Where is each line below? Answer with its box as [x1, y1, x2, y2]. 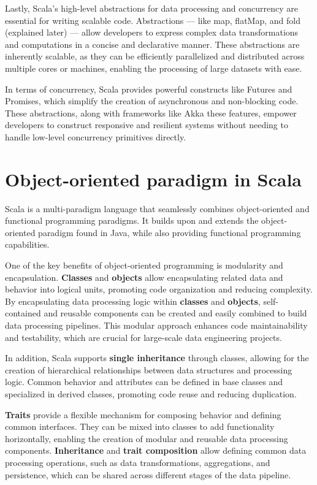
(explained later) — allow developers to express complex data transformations [5, 26, 299, 39]
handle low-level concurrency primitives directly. [5, 130, 186, 143]
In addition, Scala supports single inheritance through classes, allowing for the [5, 351, 309, 364]
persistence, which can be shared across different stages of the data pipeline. [5, 468, 291, 481]
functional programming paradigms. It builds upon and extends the [5, 214, 259, 227]
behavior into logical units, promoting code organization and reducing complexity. [5, 283, 313, 296]
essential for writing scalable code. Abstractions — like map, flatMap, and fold [5, 13, 300, 26]
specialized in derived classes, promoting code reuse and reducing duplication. [5, 387, 297, 400]
